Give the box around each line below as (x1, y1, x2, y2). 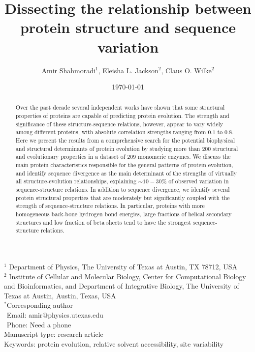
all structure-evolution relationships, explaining (15, 177, 136, 185)
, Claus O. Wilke (161, 65, 212, 75)
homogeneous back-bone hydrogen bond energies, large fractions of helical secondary (15, 210, 232, 218)
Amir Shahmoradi (41, 65, 96, 75)
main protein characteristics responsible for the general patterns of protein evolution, (15, 161, 233, 169)
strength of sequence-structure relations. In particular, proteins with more (15, 202, 205, 210)
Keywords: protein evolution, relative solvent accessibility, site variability (4, 338, 223, 349)
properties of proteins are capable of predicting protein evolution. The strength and (15, 112, 229, 120)
